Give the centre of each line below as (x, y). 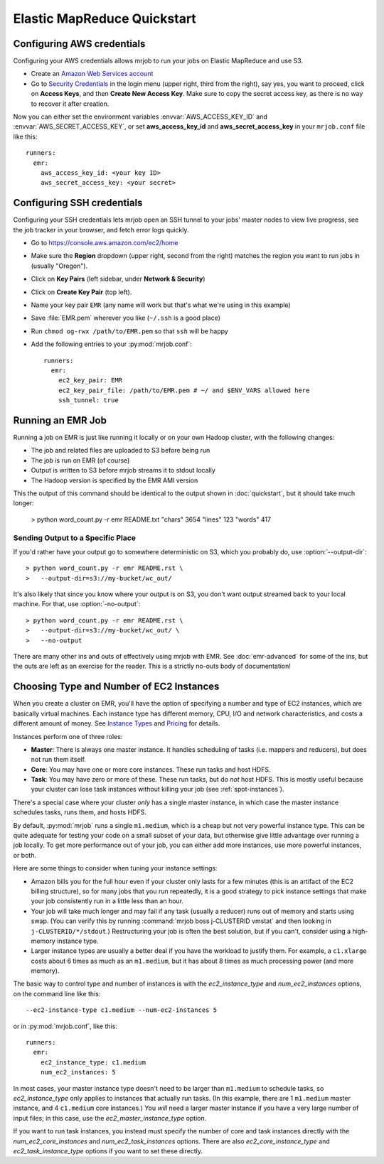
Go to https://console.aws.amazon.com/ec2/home (105, 243)
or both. (25, 855)
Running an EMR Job (60, 420)
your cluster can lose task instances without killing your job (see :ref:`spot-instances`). (158, 790)
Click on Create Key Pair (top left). (81, 292)
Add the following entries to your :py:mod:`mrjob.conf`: (111, 344)
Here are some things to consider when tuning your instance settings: (115, 868)
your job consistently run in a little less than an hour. (107, 901)
